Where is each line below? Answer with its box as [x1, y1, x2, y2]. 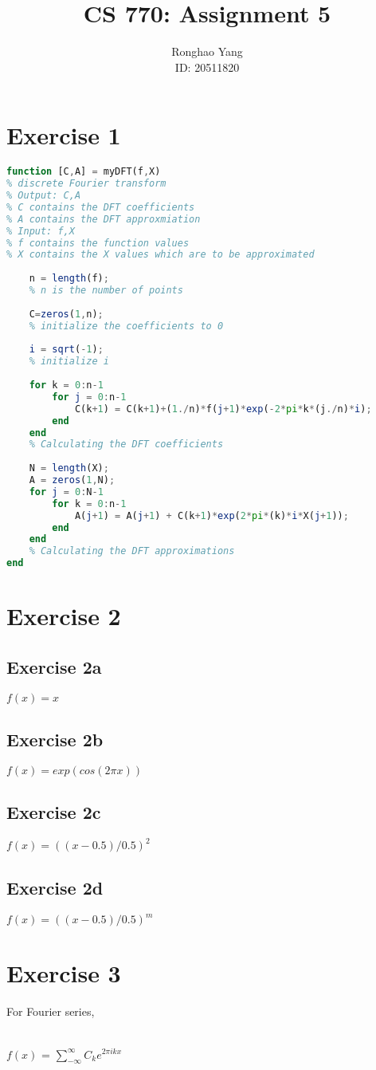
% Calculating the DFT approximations [29, 545, 235, 557]
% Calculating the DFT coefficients [29, 439, 224, 450]
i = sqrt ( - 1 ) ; [29, 344, 104, 356]
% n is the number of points [29, 285, 183, 296]
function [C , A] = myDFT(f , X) [6, 166, 161, 178]
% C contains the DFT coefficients [6, 201, 195, 213]
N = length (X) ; [29, 462, 109, 474]
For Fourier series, [6, 1003, 95, 1020]
